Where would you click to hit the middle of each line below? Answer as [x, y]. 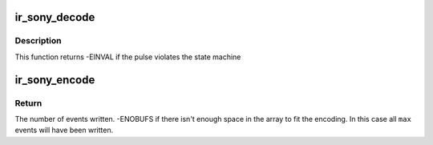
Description [38, 41]
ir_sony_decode [55, 17]
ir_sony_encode [55, 80]
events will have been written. [64, 130]
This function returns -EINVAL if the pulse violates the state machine [128, 57]
